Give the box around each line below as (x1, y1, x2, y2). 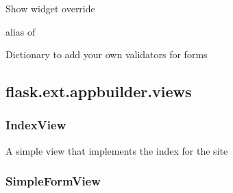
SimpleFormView (5, 172, 101, 190)
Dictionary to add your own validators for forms (5, 47, 208, 62)
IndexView (5, 116, 66, 133)
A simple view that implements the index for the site (5, 143, 228, 157)
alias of (5, 24, 36, 38)
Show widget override (5, 1, 95, 15)
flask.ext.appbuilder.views (5, 81, 192, 102)
